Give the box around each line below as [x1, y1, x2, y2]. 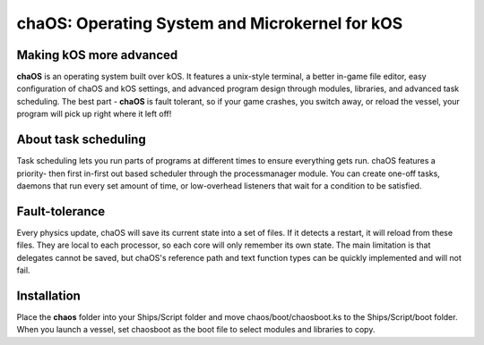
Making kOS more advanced [16, 47, 178, 63]
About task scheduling [16, 132, 147, 147]
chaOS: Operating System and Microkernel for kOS [16, 13, 403, 33]
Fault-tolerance [16, 204, 106, 219]
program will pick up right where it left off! [16, 108, 172, 120]
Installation [16, 288, 81, 303]
